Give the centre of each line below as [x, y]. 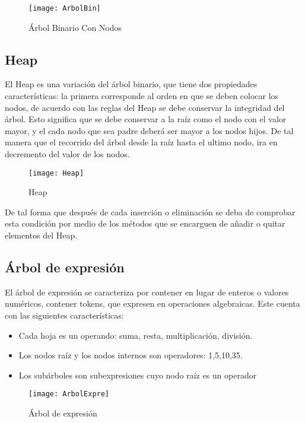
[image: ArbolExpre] [69, 394]
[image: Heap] [56, 173]
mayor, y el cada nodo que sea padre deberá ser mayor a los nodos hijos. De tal [149, 130]
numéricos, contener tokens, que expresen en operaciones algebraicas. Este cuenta [152, 303]
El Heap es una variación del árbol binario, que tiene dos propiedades [131, 84]
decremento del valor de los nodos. [67, 154]
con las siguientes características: [64, 315]
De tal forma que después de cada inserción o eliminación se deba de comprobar [150, 211]
